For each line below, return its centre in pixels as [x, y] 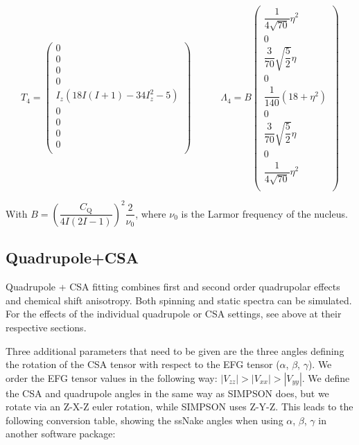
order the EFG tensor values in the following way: [112, 377]
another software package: [61, 434]
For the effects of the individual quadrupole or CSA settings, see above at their [174, 314]
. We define [326, 377]
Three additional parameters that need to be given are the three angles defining [175, 350]
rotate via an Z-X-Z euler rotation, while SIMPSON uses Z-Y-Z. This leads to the [179, 407]
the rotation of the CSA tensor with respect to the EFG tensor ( [143, 364]
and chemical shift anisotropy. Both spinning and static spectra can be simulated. [179, 300]
